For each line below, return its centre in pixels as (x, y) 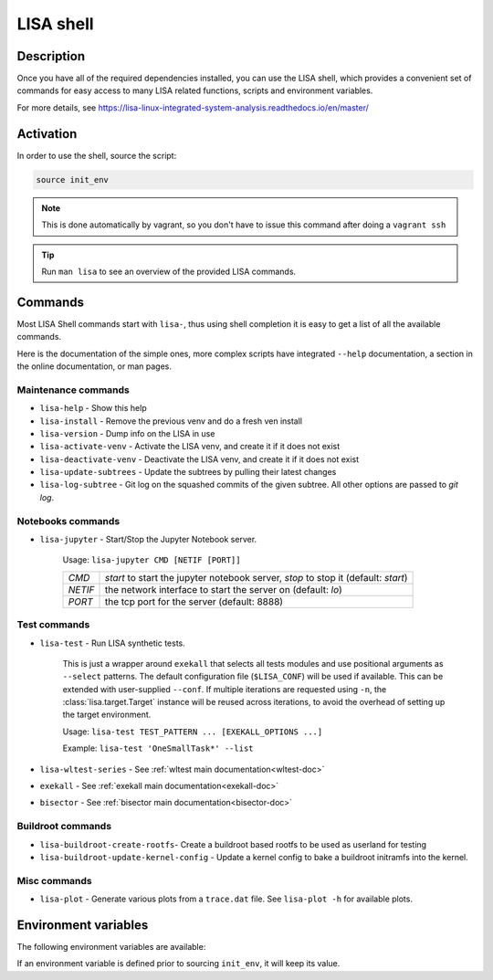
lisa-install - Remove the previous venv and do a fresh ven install (171, 421)
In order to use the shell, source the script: (97, 155)
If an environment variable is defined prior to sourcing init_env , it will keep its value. (178, 964)
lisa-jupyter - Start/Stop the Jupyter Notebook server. (148, 539)
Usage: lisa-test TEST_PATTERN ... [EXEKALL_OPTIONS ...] (193, 732)
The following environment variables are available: (111, 947)
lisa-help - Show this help (93, 408)
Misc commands (55, 880)
